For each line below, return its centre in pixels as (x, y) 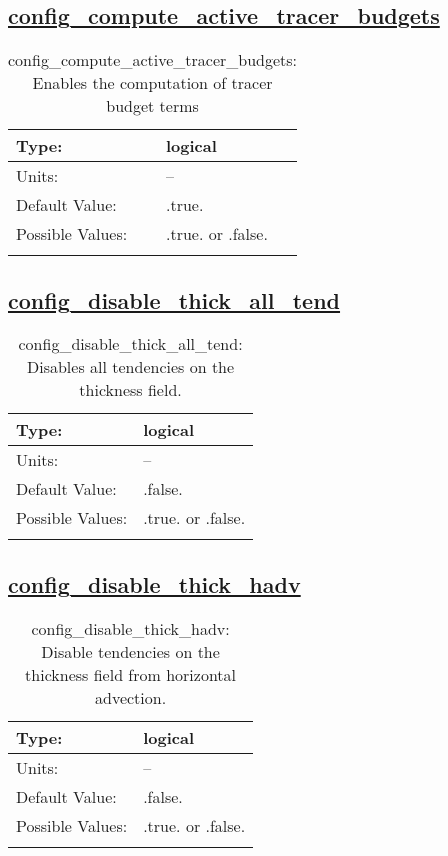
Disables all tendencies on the (130, 367)
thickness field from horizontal (131, 674)
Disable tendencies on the (130, 651)
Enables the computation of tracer (152, 83)
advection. (131, 697)
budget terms (152, 106)
